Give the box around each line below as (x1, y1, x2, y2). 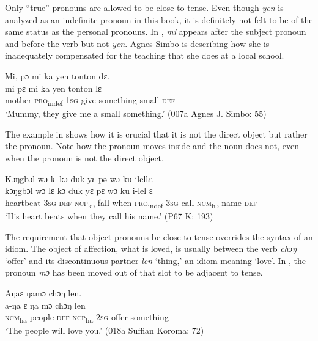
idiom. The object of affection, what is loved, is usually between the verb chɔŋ (5, 242, 297, 255)
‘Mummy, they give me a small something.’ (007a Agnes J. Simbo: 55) (5, 107, 267, 120)
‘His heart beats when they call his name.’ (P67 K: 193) (5, 209, 213, 222)
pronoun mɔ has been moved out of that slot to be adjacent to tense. (5, 266, 263, 279)
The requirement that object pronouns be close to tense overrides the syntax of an (5, 230, 313, 243)
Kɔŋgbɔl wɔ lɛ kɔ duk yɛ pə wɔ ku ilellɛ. (5, 172, 155, 185)
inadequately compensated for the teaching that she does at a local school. (5, 49, 284, 62)
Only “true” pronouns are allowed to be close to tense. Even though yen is (5, 1, 284, 13)
